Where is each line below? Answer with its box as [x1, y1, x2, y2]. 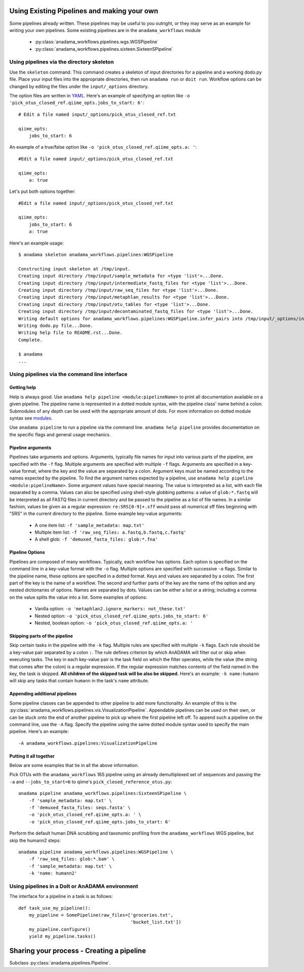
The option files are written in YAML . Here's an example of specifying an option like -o [9, 93, 190, 98]
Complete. [18, 337, 43, 342]
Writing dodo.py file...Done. [18, 323, 94, 328]
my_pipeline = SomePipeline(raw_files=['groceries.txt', [28, 912, 173, 918]
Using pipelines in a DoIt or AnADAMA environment [9, 883, 139, 890]
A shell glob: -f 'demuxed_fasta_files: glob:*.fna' [34, 536, 158, 542]
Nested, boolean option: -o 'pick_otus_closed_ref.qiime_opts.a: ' [34, 620, 194, 626]
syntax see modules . [9, 415, 53, 421]
